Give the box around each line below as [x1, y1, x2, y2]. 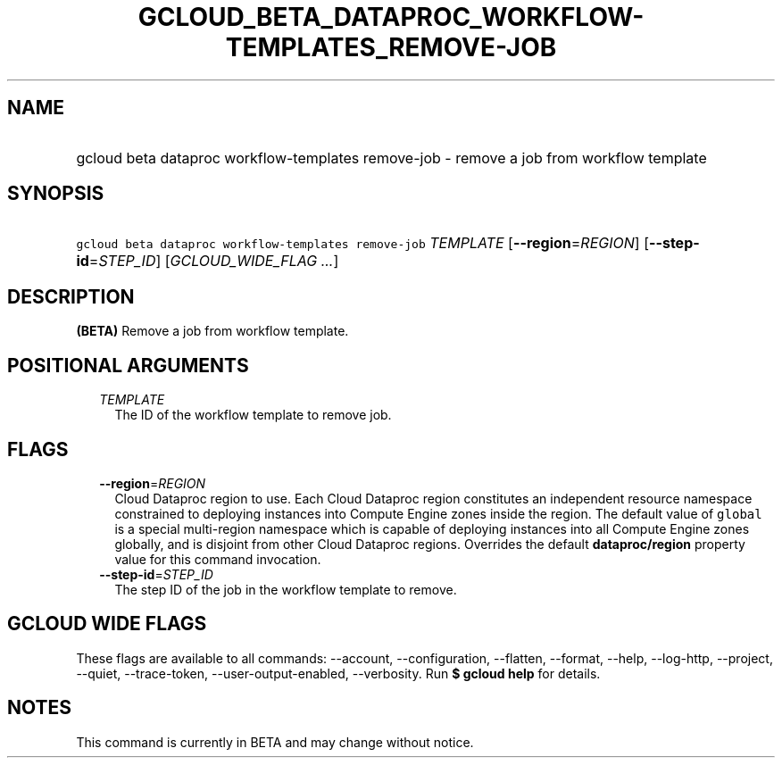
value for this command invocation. [114, 551, 321, 567]
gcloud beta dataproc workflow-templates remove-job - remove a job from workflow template [76, 148, 707, 167]
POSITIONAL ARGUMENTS [7, 353, 249, 377]
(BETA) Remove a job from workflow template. [76, 323, 349, 339]
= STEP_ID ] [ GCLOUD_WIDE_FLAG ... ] [88, 252, 339, 270]
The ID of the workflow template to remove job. [114, 407, 392, 423]
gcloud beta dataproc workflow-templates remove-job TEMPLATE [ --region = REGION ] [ [76, 234, 649, 253]
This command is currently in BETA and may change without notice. [76, 734, 474, 750]
